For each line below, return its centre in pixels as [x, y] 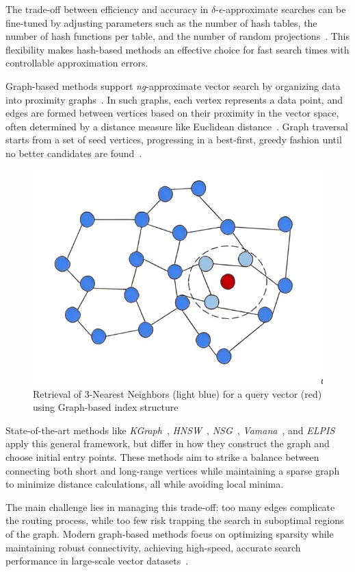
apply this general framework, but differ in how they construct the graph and [168, 443]
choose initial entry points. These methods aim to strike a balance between [162, 456]
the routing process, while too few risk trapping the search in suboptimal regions [175, 520]
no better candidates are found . [74, 153]
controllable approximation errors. [77, 63]
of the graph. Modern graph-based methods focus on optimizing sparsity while [170, 533]
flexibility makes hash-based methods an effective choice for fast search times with [177, 49]
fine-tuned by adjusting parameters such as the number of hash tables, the [161, 22]
